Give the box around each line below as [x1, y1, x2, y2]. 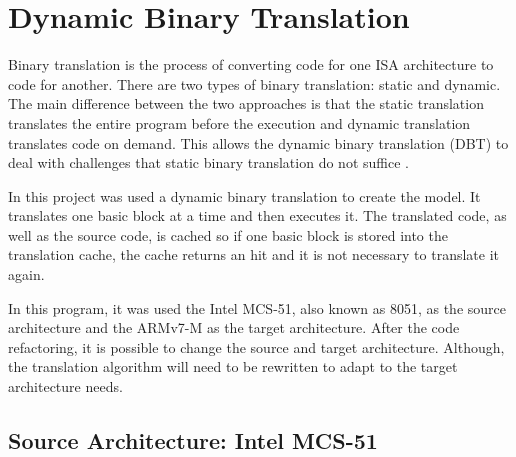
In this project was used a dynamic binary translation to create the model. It [8, 185, 481, 206]
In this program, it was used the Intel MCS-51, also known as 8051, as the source [8, 297, 506, 318]
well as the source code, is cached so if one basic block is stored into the [8, 224, 448, 245]
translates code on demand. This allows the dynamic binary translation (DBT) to [8, 132, 509, 153]
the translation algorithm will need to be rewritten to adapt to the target [8, 356, 458, 377]
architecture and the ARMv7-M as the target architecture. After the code [8, 317, 460, 338]
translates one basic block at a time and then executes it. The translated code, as [8, 205, 507, 226]
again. [8, 264, 45, 285]
